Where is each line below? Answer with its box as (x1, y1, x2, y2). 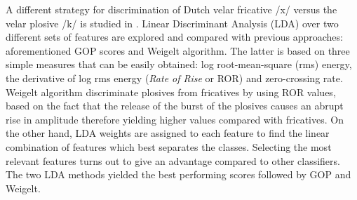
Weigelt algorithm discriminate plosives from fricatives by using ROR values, (6, 84, 336, 99)
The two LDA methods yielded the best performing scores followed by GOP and (6, 167, 351, 182)
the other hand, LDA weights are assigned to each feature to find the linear (6, 126, 330, 140)
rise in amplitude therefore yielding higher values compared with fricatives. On (6, 112, 344, 126)
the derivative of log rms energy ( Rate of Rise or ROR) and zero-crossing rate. (6, 70, 343, 85)
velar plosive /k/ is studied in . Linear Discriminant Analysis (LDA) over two (6, 15, 339, 30)
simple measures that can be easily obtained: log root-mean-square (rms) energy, (6, 57, 352, 72)
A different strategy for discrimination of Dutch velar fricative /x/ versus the (6, 2, 337, 16)
